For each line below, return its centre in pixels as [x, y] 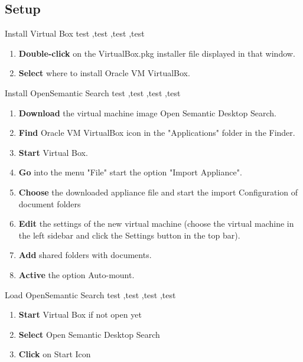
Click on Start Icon [55, 354]
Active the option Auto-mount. [76, 274]
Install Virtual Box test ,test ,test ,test [75, 33]
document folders [50, 203]
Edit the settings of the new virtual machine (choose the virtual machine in [156, 224]
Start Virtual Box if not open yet [80, 314]
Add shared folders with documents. [85, 255]
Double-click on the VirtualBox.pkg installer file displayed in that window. [157, 53]
